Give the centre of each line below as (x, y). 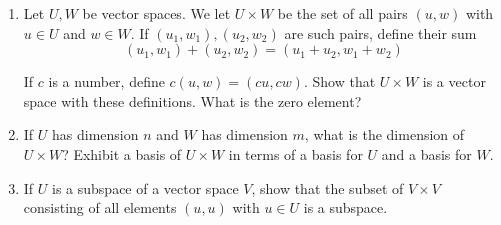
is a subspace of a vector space (145, 187)
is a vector (454, 81)
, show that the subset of (327, 187)
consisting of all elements (100, 207)
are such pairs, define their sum (380, 32)
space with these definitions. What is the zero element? (192, 100)
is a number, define (106, 81)
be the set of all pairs (342, 13)
